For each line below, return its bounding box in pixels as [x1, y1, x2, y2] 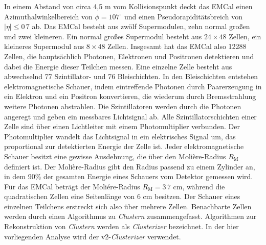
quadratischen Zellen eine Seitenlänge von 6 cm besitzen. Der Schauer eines [4, 191, 240, 202]
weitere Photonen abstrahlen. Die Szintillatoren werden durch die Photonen [4, 101, 241, 111]
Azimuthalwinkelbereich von [4, 11, 93, 21]
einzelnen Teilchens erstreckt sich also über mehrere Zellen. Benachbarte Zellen [4, 201, 252, 211]
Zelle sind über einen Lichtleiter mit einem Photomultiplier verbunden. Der [4, 121, 240, 132]
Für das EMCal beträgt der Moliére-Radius [4, 181, 140, 191]
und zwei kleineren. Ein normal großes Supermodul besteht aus [4, 31, 202, 41]
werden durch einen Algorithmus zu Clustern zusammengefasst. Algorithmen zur [4, 211, 257, 222]
